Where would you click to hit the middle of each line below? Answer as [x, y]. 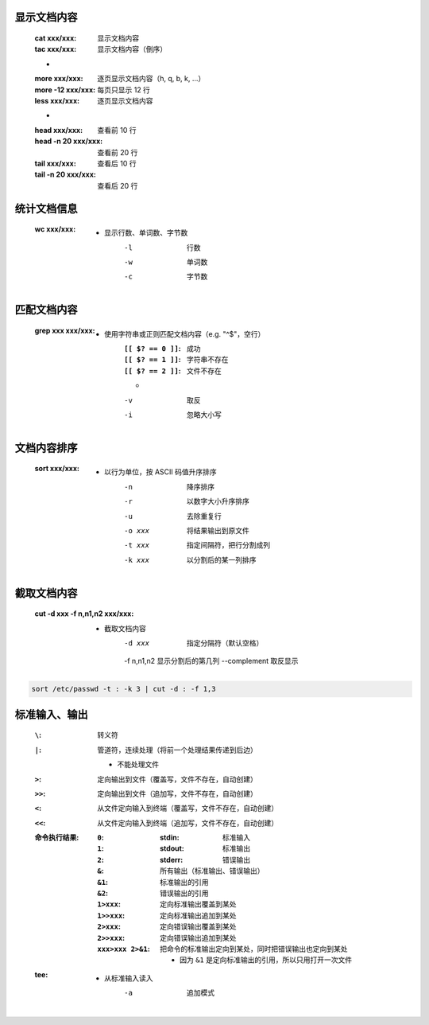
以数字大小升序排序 [218, 501]
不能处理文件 [138, 765]
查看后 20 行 [118, 185]
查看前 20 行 [118, 152]
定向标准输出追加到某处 [198, 915]
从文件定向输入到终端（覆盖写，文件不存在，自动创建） [187, 809]
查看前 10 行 [117, 130]
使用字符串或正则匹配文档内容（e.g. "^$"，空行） [185, 333]
